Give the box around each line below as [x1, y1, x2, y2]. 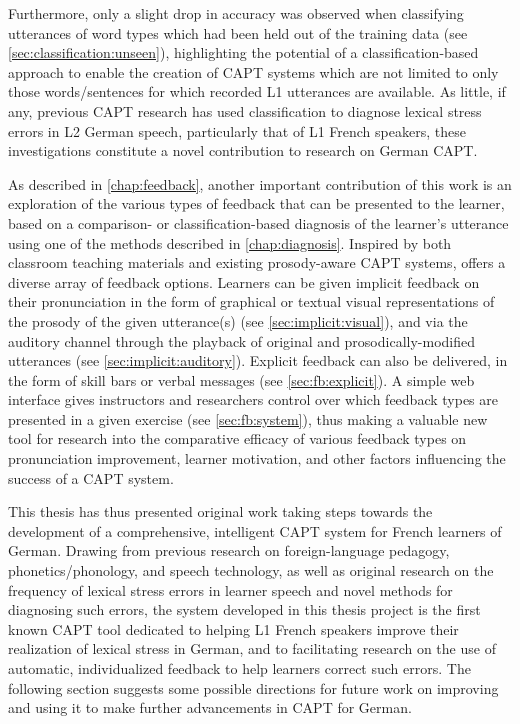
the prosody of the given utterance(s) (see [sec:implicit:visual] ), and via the [8, 310, 468, 331]
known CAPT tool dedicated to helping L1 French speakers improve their [8, 618, 459, 639]
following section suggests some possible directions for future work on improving [8, 677, 499, 698]
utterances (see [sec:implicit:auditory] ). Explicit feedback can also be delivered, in [8, 350, 508, 371]
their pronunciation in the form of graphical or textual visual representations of [8, 291, 495, 312]
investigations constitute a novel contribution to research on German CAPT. [8, 140, 478, 161]
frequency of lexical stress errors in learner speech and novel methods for [8, 579, 453, 600]
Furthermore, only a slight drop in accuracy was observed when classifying [8, 3, 464, 23]
